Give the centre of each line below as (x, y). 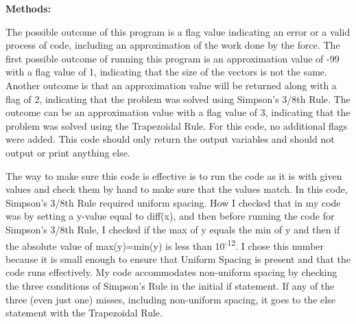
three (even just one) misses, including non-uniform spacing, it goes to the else (170, 299)
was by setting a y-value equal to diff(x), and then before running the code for (170, 216)
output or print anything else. (68, 152)
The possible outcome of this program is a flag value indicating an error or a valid (178, 31)
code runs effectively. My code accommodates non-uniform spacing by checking (171, 272)
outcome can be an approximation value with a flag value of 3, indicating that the (178, 112)
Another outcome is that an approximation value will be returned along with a (171, 85)
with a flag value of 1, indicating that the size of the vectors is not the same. (166, 72)
